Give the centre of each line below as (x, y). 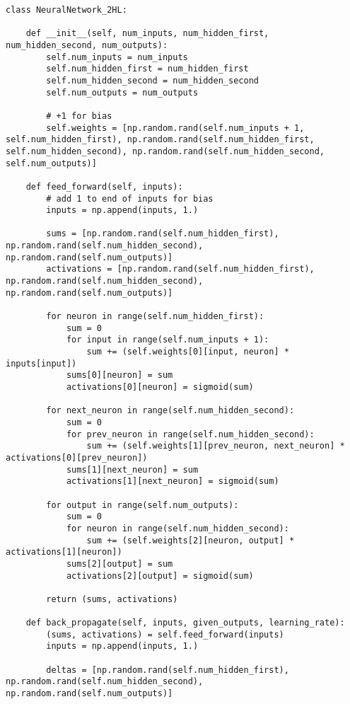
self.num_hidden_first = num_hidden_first (147, 69)
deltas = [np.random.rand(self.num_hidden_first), (168, 670)
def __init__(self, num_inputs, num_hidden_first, (147, 34)
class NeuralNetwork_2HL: (66, 10)
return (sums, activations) (112, 599)
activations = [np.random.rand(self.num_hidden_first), (180, 269)
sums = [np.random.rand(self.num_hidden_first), (163, 234)
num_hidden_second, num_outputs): (87, 45)
